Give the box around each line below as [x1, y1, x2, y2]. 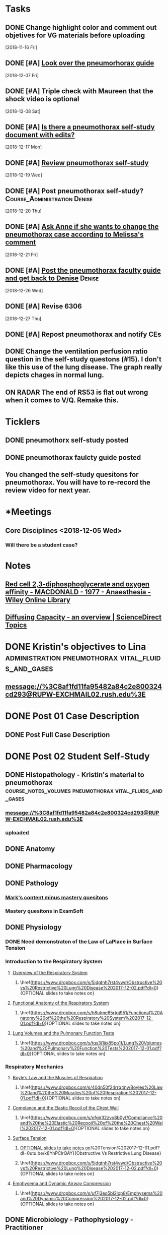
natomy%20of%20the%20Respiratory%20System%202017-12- [20, 1015, 153, 1021]
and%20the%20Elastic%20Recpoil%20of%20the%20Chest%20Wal [20, 1120, 163, 1126]
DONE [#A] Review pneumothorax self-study [5, 158, 149, 167]
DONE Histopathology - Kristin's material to [5, 771, 144, 779]
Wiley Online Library [5, 596, 70, 604]
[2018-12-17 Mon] [5, 144, 42, 150]
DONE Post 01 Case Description [5, 710, 140, 722]
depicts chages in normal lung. [5, 371, 104, 380]
